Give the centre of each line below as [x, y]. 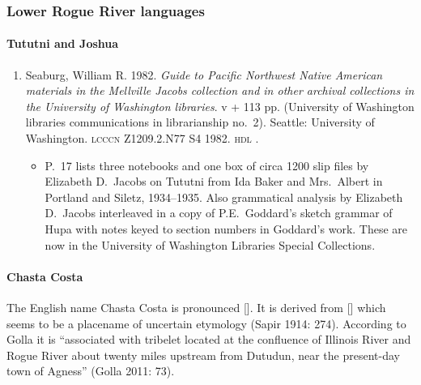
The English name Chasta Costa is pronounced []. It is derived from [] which [196, 307]
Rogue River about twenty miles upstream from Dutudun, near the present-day [203, 355]
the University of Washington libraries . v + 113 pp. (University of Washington [220, 106]
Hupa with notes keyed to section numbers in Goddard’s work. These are [226, 228]
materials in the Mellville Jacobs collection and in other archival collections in [220, 90]
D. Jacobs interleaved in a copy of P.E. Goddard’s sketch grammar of [219, 213]
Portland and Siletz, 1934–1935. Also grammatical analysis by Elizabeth [224, 197]
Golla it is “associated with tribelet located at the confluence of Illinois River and [209, 339]
